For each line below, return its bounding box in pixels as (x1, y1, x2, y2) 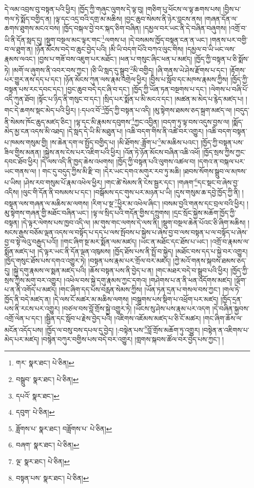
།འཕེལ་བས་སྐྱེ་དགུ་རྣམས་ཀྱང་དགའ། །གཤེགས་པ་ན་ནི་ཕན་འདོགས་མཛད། (64, 275, 232, 285)
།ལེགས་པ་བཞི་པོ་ (209, 84, 249, 94)
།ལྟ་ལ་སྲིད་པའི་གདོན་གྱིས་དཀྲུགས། (91, 208, 170, 218)
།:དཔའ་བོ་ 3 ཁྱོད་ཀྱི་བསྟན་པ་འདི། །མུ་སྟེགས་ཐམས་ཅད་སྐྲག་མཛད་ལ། (78, 104, 232, 115)
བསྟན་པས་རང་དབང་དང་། (4, 84, 64, 94)
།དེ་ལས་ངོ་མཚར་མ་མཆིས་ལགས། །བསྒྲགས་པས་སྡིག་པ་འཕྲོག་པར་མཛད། (53, 294, 218, 304)
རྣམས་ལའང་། (4, 53, 36, 64)
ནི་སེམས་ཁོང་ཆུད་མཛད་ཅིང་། (4, 116, 72, 127)
